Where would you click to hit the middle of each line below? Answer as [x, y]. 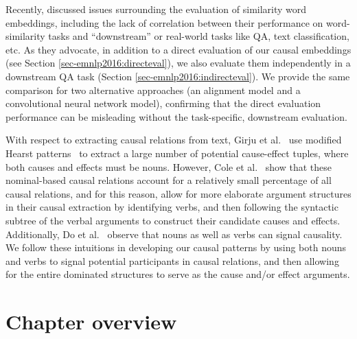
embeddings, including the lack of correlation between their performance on [164, 22]
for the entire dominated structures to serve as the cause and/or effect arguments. [178, 274]
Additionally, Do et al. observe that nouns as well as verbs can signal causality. [174, 234]
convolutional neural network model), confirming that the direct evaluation [163, 103]
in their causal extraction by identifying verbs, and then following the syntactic [172, 207]
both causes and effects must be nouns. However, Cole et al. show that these [169, 166]
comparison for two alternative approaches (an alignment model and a [153, 90]
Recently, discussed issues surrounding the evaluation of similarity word [156, 9]
